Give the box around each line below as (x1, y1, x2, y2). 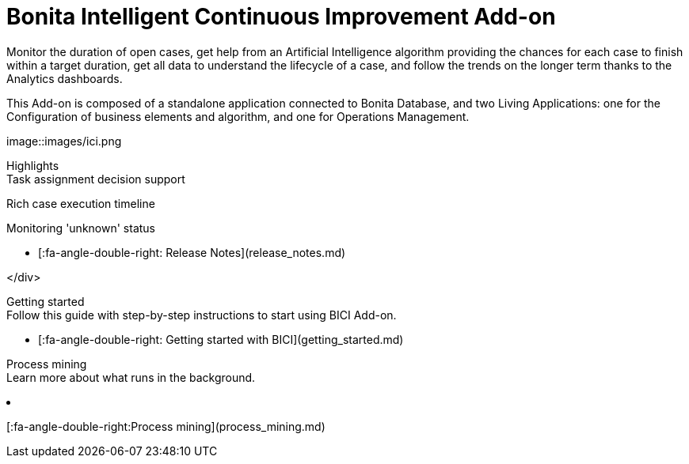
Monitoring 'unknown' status (6, 221, 155, 235)
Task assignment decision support (6, 172, 185, 186)
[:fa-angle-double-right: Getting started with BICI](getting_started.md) (38, 332, 404, 346)
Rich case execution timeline (6, 196, 155, 210)
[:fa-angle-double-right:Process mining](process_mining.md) (6, 419, 325, 433)
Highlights (6, 158, 59, 172)
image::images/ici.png (6, 134, 122, 148)
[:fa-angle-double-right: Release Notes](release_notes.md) (38, 245, 346, 259)
